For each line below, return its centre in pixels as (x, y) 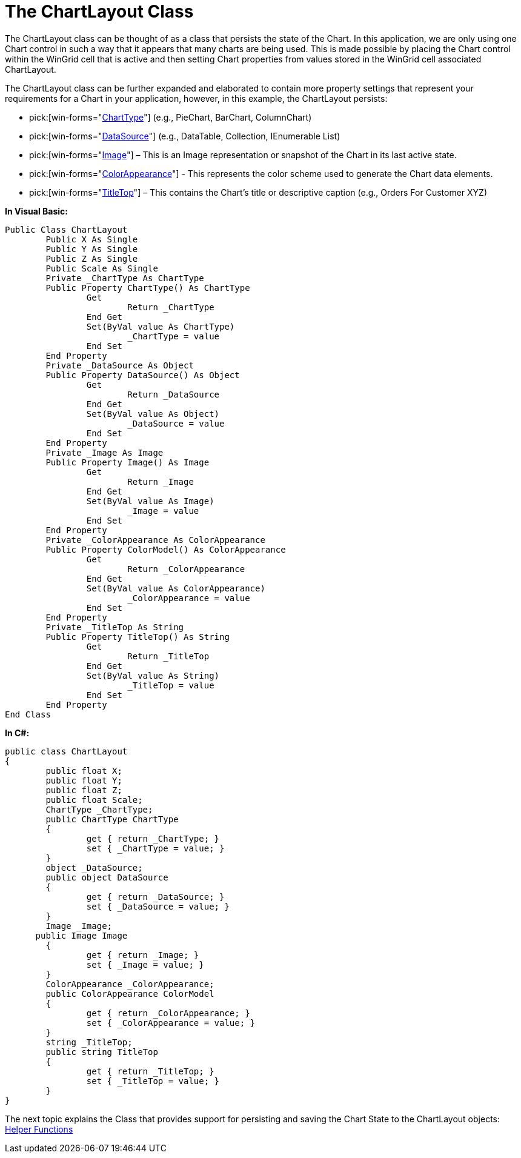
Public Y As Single (92, 249)
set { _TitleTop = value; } (153, 1081)
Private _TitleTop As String (115, 627)
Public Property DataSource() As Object (143, 375)
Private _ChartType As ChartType (125, 278)
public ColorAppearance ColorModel (130, 993)
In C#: (17, 733)
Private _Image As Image (105, 452)
